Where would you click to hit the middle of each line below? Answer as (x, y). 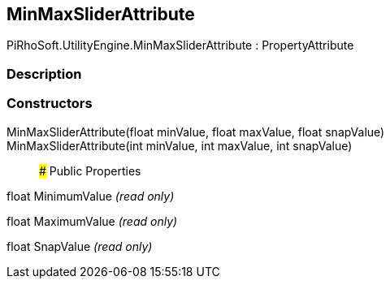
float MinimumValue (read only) (91, 196)
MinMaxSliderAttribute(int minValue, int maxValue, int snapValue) (180, 145)
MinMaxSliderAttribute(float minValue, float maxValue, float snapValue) (196, 132)
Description (44, 73)
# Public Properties (90, 171)
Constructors (50, 104)
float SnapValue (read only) (80, 246)
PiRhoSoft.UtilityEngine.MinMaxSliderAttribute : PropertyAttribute (180, 45)
